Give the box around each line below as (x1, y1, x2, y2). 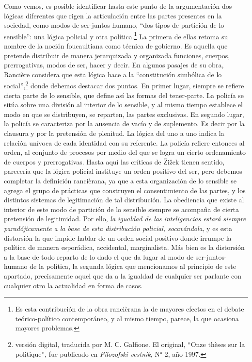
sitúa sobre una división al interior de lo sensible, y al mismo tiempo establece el (4, 99, 243, 110)
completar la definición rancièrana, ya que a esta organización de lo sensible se (4, 176, 236, 185)
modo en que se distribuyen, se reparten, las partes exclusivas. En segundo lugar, (4, 109, 244, 119)
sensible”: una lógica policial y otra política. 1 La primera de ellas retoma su (4, 30, 228, 41)
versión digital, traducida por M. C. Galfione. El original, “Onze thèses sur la (15, 339, 245, 349)
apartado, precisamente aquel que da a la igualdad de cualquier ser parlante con (4, 270, 241, 280)
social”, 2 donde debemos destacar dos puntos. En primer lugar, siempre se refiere (4, 79, 244, 91)
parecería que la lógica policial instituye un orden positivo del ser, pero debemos (4, 166, 242, 176)
